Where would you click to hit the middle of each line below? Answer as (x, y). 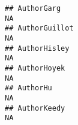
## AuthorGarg (33, 8)
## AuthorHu (28, 88)
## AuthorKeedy (35, 108)
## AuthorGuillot (39, 28)
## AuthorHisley (37, 48)
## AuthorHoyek (35, 68)
